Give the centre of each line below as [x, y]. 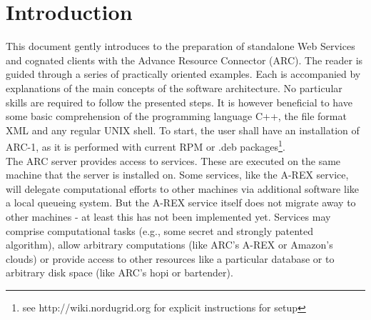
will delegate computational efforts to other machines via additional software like [182, 188]
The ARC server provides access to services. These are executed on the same [173, 160]
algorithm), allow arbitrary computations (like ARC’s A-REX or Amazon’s [169, 245]
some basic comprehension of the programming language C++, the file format [176, 116]
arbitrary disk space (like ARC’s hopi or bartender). [120, 272]
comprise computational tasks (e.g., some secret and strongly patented [160, 230]
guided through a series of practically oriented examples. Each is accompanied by [183, 74]
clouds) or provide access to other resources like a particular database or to [170, 258]
